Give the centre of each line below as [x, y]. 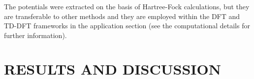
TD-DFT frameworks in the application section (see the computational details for [127, 26]
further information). [35, 35]
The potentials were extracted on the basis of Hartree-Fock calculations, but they [127, 6]
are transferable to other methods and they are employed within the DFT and [122, 16]
